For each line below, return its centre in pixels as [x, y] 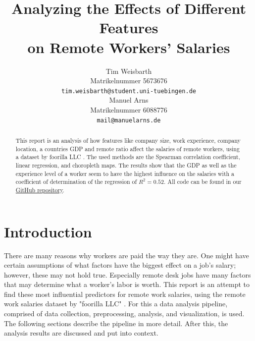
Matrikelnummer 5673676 [129, 81]
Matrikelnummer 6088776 [129, 109]
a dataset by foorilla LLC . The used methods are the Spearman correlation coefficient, [128, 157]
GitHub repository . [40, 190]
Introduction [48, 231]
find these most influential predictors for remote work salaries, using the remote [125, 294]
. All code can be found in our [203, 182]
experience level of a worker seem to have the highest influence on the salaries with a [125, 173]
